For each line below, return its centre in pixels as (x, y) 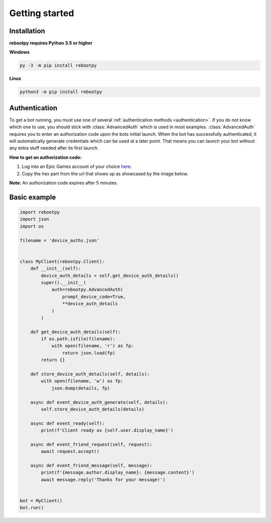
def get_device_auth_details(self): (75, 332)
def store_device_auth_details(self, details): (90, 374)
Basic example (33, 197)
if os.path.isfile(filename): (78, 339)
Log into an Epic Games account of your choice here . (77, 166)
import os (32, 226)
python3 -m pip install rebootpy (61, 92)
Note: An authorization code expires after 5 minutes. (63, 183)
